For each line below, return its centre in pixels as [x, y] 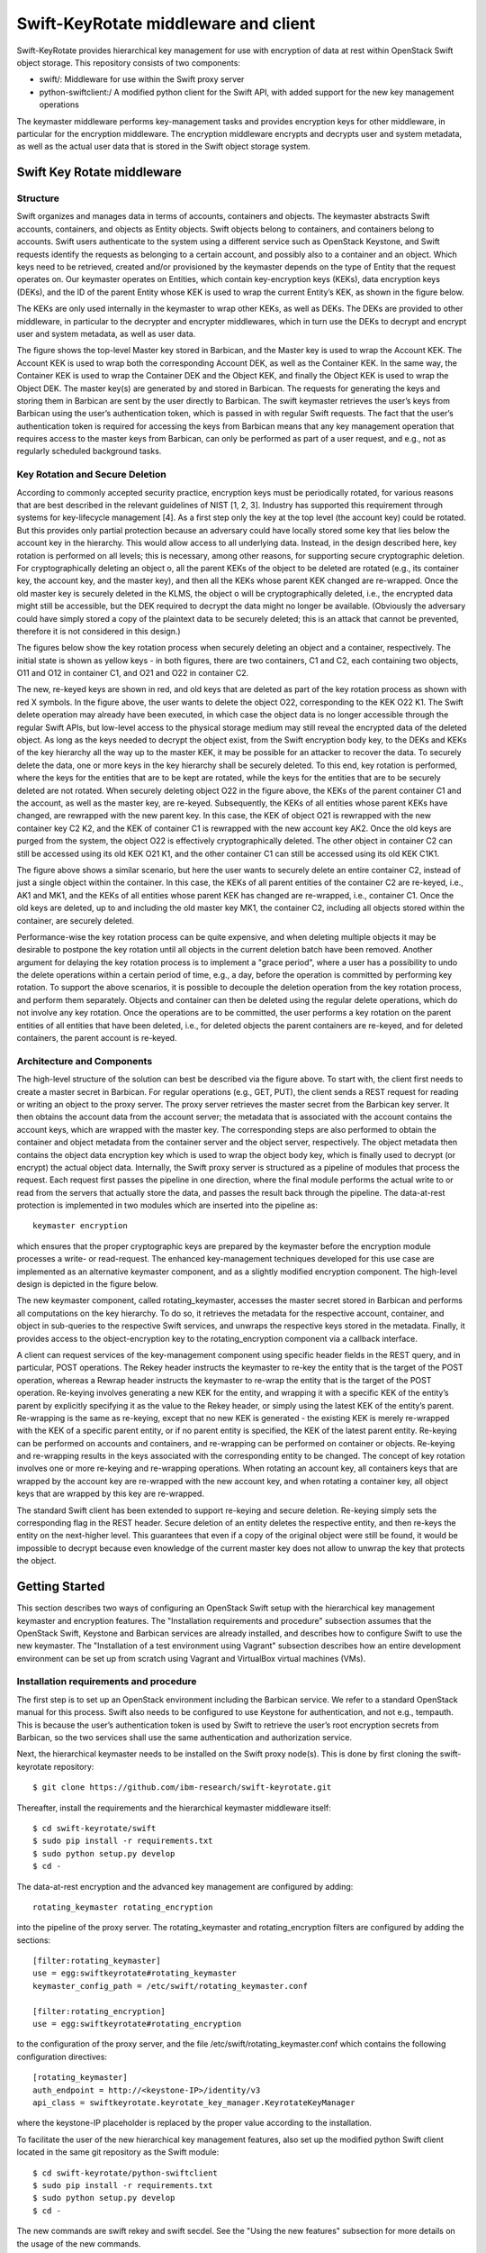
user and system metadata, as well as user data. [106, 333]
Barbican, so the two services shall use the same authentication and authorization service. [184, 1738]
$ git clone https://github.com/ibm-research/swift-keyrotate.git [182, 1788]
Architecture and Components [85, 1061]
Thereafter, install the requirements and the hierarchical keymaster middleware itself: [174, 1808]
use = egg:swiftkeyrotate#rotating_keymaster [135, 1973]
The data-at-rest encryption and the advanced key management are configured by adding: [185, 1886]
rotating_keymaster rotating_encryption [123, 1907]
